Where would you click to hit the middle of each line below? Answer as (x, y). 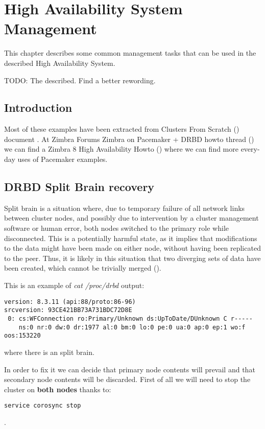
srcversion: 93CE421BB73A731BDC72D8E (68, 310)
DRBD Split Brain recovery (79, 187)
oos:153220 (22, 336)
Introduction (38, 108)
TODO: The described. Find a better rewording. (80, 80)
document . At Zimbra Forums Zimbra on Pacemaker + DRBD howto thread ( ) (129, 139)
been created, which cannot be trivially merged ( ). (83, 268)
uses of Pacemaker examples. (63, 159)
